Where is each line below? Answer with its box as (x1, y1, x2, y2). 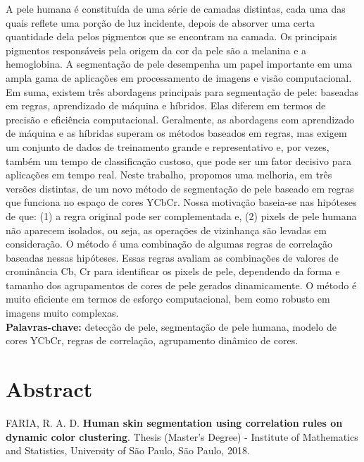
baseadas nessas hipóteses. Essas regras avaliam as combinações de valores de (6, 250, 339, 265)
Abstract (6, 375, 93, 403)
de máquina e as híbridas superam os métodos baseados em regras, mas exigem (6, 126, 347, 140)
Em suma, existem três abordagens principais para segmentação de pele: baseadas (6, 84, 359, 99)
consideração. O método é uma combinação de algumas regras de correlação (6, 236, 332, 251)
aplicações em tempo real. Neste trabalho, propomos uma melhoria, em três (6, 167, 332, 182)
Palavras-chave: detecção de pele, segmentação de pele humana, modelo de (6, 319, 337, 334)
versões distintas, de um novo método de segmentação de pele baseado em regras (6, 181, 354, 195)
